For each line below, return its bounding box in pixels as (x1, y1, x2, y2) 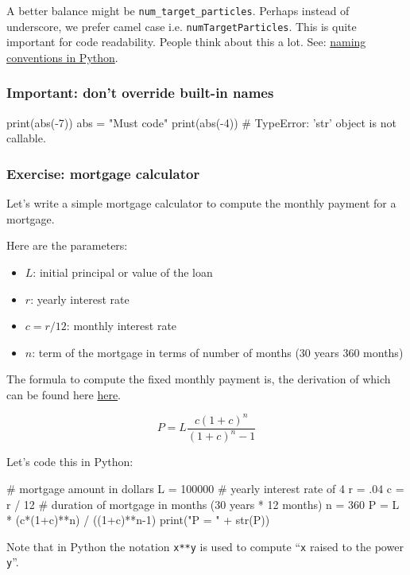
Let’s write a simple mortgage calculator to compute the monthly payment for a (6, 195, 396, 212)
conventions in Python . (6, 49, 118, 65)
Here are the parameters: (6, 237, 128, 254)
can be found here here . (6, 386, 122, 402)
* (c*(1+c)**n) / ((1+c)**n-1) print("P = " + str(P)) (6, 511, 270, 528)
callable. (6, 130, 46, 146)
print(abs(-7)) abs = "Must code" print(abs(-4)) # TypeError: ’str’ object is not (6, 114, 396, 130)
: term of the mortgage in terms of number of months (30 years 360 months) (32, 344, 404, 360)
